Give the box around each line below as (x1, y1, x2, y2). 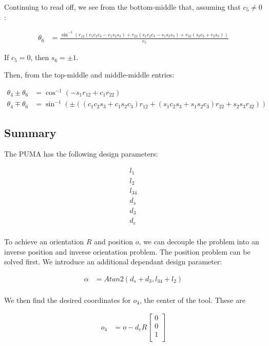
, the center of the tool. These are (140, 294, 245, 305)
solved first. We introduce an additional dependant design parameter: (4, 256, 222, 267)
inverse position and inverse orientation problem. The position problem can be (4, 246, 251, 257)
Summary (4, 124, 56, 140)
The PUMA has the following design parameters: (4, 148, 158, 159)
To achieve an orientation (4, 236, 84, 246)
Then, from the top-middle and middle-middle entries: (4, 69, 175, 80)
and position (94, 236, 133, 246)
